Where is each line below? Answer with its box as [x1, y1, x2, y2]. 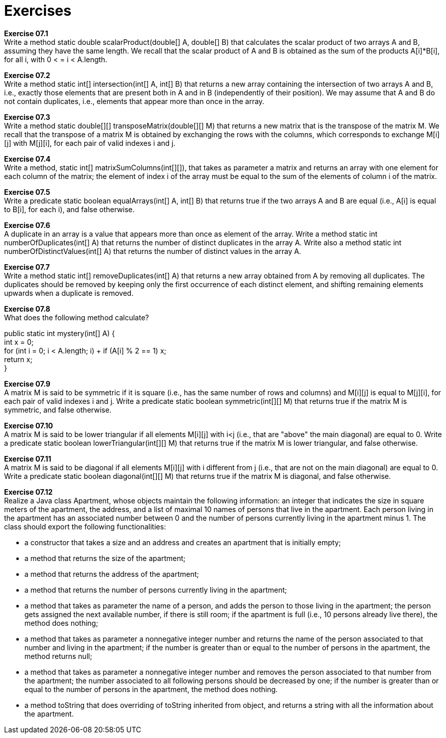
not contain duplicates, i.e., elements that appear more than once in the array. [4, 96, 265, 106]
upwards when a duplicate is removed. [4, 288, 134, 297]
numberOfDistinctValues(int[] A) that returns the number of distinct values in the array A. [4, 246, 301, 256]
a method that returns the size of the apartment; [24, 553, 186, 563]
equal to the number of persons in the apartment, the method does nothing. [24, 684, 278, 694]
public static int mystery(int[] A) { [4, 328, 115, 338]
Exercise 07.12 [4, 487, 53, 496]
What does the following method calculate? [4, 313, 149, 322]
